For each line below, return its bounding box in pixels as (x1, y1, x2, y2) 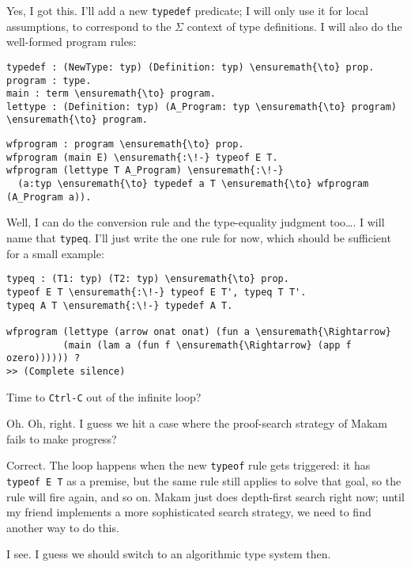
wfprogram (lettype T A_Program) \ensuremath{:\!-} (6, 165, 284, 177)
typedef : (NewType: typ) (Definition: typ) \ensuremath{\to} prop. (6, 61, 375, 73)
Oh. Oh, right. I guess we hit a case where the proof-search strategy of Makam (6, 415, 387, 432)
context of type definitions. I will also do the (187, 17, 402, 34)
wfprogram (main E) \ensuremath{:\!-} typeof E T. (6, 151, 278, 163)
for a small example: (6, 245, 104, 261)
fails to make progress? (6, 430, 117, 447)
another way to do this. (6, 519, 119, 535)
